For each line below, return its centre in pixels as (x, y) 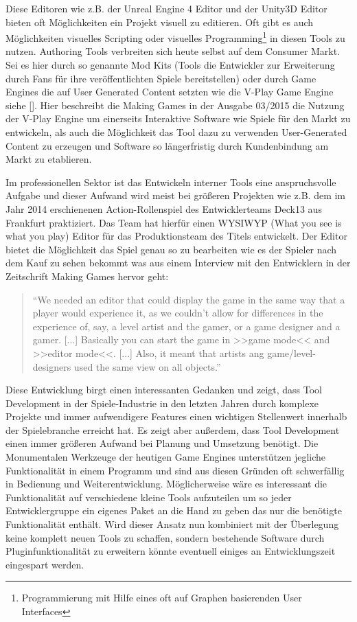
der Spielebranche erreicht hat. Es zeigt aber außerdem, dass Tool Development (173, 429)
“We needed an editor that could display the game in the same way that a (189, 299)
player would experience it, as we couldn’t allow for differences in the (178, 313)
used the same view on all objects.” (147, 366)
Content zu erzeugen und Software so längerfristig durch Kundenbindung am (167, 145)
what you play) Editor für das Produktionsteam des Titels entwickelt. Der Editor (176, 236)
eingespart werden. (45, 564)
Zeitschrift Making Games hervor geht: (87, 276)
